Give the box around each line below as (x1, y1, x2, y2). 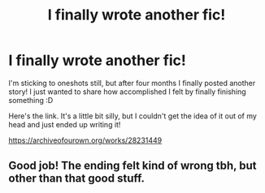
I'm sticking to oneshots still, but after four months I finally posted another (8, 78, 256, 88)
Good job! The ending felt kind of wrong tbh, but (8, 159, 257, 173)
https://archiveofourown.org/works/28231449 (8, 135, 163, 145)
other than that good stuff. (8, 172, 145, 186)
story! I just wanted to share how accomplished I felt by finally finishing (8, 87, 246, 96)
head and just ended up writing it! (8, 119, 121, 129)
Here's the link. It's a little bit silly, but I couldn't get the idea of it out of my (8, 111, 258, 121)
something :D (8, 95, 54, 105)
